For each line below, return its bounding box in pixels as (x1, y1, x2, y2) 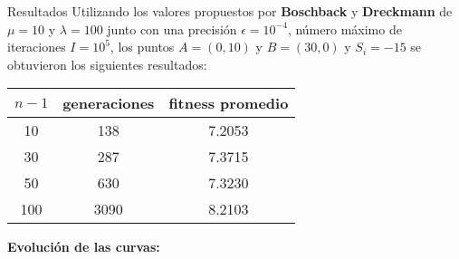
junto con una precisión (107, 19, 237, 38)
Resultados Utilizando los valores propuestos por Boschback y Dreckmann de (7, 2, 453, 20)
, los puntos (110, 37, 175, 56)
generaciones (62, 92, 155, 114)
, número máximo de (287, 19, 402, 38)
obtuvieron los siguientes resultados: (7, 54, 207, 73)
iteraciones (7, 37, 66, 56)
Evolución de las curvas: (7, 237, 160, 256)
